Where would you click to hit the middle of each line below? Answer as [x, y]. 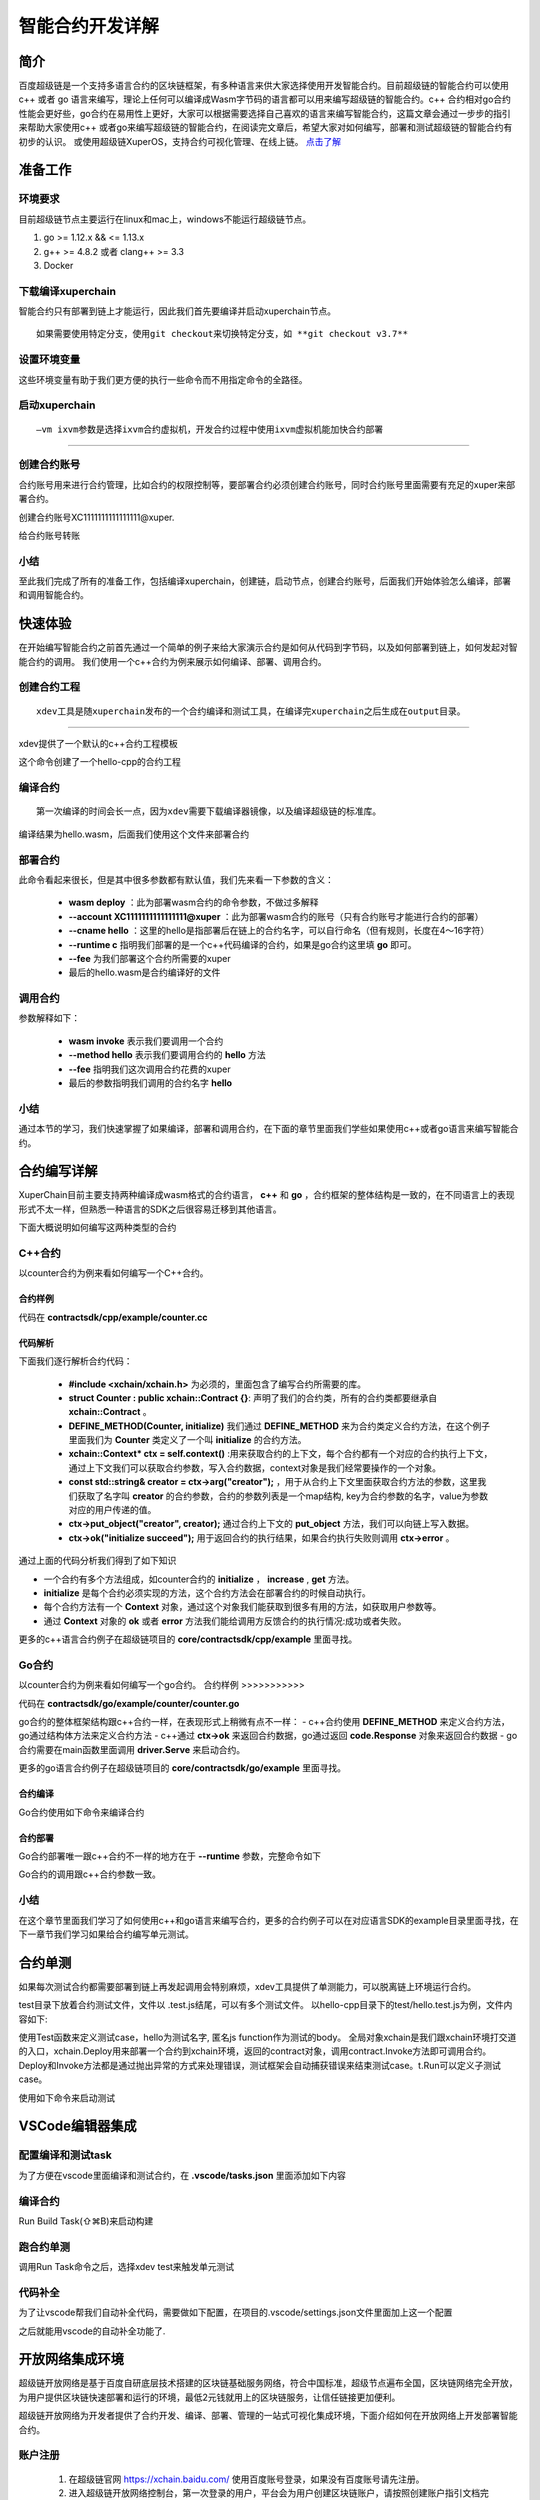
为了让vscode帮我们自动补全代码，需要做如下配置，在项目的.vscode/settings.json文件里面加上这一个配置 [235, 2312]
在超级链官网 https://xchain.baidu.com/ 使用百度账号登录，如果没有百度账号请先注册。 [246, 2479]
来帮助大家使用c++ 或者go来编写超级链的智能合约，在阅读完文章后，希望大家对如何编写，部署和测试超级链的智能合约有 [265, 127]
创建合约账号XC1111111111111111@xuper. [96, 517]
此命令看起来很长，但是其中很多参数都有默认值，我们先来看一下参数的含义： [176, 879]
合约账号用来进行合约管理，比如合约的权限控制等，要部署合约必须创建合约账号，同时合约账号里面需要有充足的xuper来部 [266, 484]
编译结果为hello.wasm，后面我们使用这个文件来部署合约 [134, 834]
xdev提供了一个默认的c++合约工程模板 [98, 744]
